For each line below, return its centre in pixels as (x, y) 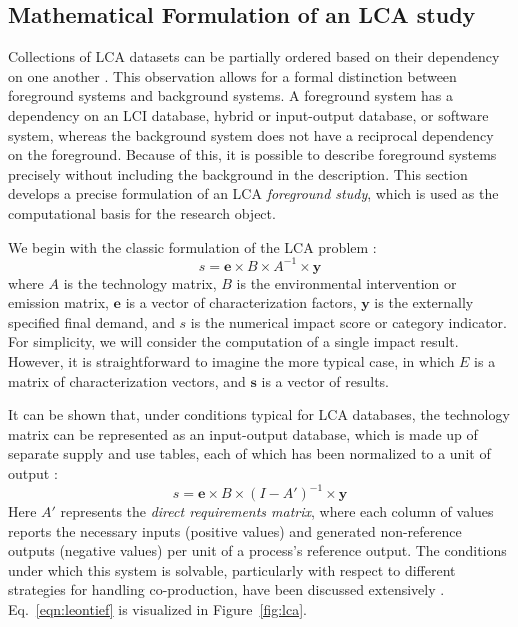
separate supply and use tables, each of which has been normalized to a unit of (249, 453)
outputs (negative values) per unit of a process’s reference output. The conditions (257, 550)
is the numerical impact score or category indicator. (348, 321)
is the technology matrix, (140, 282)
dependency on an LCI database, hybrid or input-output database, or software (248, 114)
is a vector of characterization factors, (241, 302)
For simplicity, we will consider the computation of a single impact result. (233, 341)
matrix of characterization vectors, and (127, 380)
